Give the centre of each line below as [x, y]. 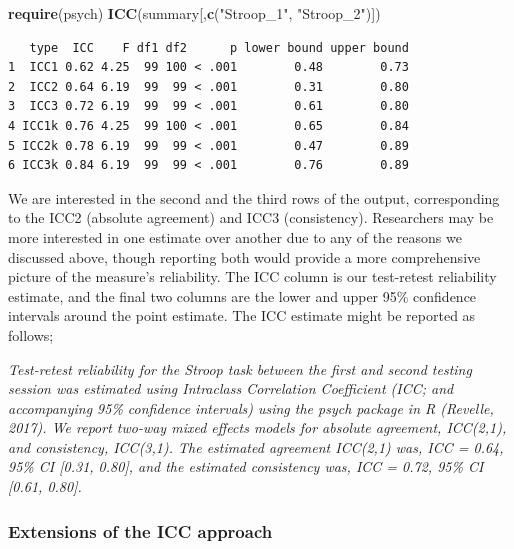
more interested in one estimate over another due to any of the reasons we [235, 236]
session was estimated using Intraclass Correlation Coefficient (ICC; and [231, 388]
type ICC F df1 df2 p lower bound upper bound [219, 47]
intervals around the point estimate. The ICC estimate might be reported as [242, 315]
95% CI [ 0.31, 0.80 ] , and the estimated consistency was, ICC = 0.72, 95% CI [246, 466]
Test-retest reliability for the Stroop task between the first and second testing [240, 368]
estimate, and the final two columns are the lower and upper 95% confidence [242, 295]
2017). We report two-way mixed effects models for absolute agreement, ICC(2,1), [257, 427]
